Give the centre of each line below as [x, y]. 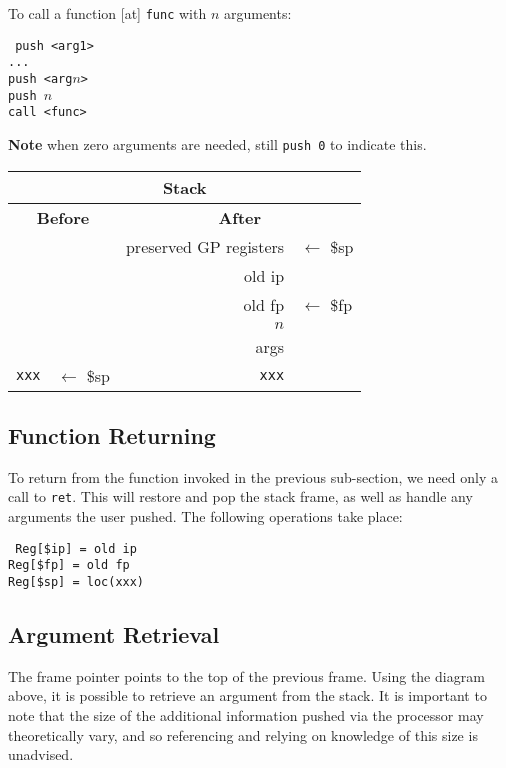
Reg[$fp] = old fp [69, 565]
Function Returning [112, 434]
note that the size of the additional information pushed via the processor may [246, 715]
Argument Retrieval [114, 634]
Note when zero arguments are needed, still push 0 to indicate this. [217, 143]
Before [63, 217]
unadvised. [41, 754]
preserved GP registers [205, 246]
